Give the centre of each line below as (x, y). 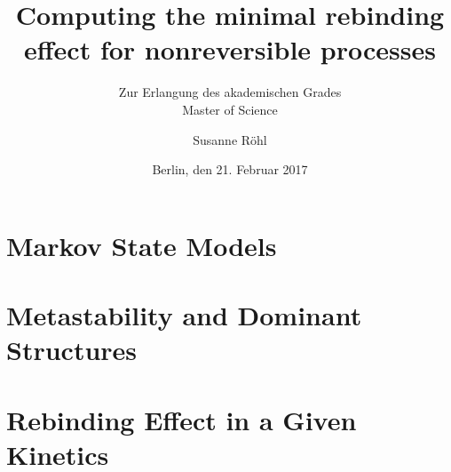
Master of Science (230, 109)
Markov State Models (142, 245)
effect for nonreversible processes (230, 49)
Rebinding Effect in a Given (182, 419)
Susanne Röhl (230, 139)
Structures (72, 350)
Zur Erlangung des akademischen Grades (230, 92)
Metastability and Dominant (184, 315)
